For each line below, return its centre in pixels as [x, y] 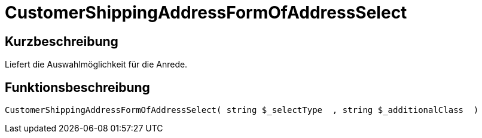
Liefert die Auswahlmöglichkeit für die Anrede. [96, 65]
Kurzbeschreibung [62, 41]
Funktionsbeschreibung [77, 87]
